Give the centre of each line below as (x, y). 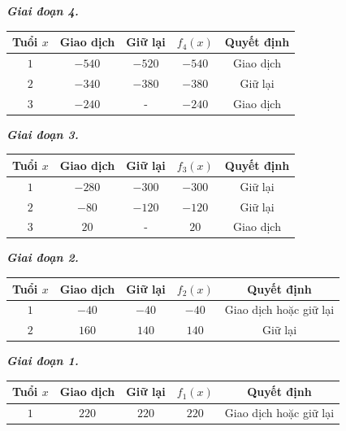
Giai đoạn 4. (43, 11)
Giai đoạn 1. (43, 361)
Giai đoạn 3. (43, 134)
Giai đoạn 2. (43, 257)
